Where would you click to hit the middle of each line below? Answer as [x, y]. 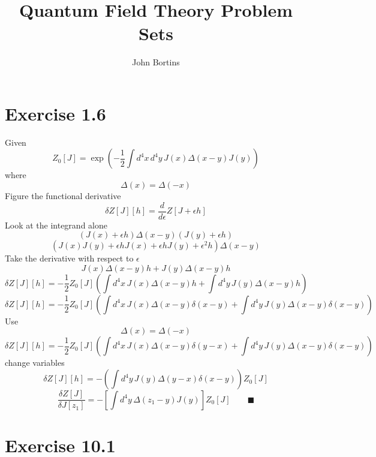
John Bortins [156, 62]
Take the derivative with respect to [69, 258]
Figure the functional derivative [63, 196]
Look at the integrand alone [56, 225]
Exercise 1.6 [55, 113]
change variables [35, 363]
